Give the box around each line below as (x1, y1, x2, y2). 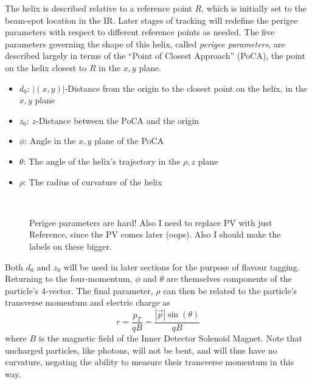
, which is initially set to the (201, 2, 307, 14)
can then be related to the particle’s (163, 284, 297, 297)
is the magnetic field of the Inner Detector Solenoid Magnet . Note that (38, 331, 302, 344)
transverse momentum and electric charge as (5, 296, 170, 309)
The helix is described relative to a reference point (5, 2, 192, 14)
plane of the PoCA (94, 134, 164, 147)
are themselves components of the (166, 272, 292, 285)
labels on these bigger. (29, 239, 112, 252)
